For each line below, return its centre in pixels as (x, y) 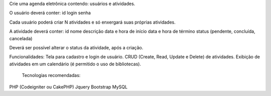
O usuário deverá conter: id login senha (50, 13)
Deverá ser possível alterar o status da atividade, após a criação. (76, 47)
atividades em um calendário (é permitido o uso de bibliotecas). (75, 64)
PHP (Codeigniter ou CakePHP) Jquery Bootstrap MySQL (69, 87)
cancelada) (21, 38)
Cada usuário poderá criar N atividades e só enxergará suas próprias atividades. (92, 22)
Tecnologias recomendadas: (51, 75)
